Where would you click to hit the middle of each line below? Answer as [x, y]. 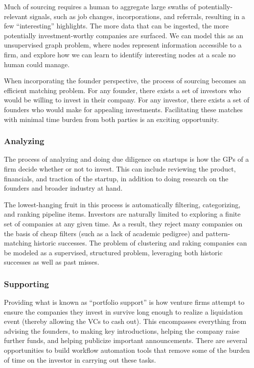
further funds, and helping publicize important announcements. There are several [126, 340]
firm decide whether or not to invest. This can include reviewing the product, [120, 168]
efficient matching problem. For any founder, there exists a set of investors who [123, 90]
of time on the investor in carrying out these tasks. [80, 359]
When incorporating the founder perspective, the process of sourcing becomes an [125, 81]
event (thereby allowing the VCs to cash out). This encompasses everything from [125, 321]
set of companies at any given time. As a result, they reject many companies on [123, 223]
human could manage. [37, 64]
